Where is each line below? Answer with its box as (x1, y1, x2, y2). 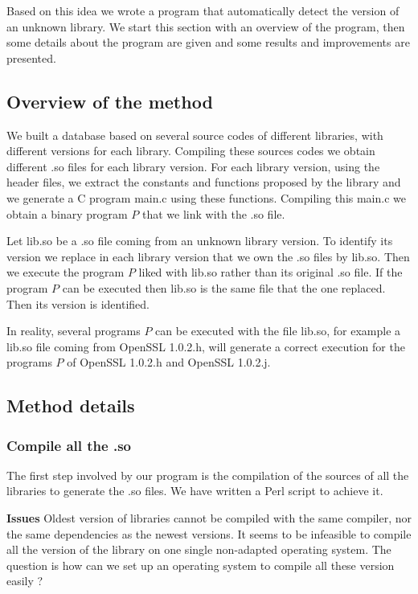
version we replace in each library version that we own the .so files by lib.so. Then (6, 248, 410, 264)
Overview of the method (6, 88, 213, 113)
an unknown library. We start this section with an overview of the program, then (6, 18, 405, 35)
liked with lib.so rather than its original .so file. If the (138, 264, 403, 281)
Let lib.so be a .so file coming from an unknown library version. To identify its (6, 232, 393, 249)
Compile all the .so (6, 435, 132, 455)
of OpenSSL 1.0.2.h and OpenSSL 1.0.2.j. (67, 354, 271, 371)
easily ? (6, 572, 43, 589)
